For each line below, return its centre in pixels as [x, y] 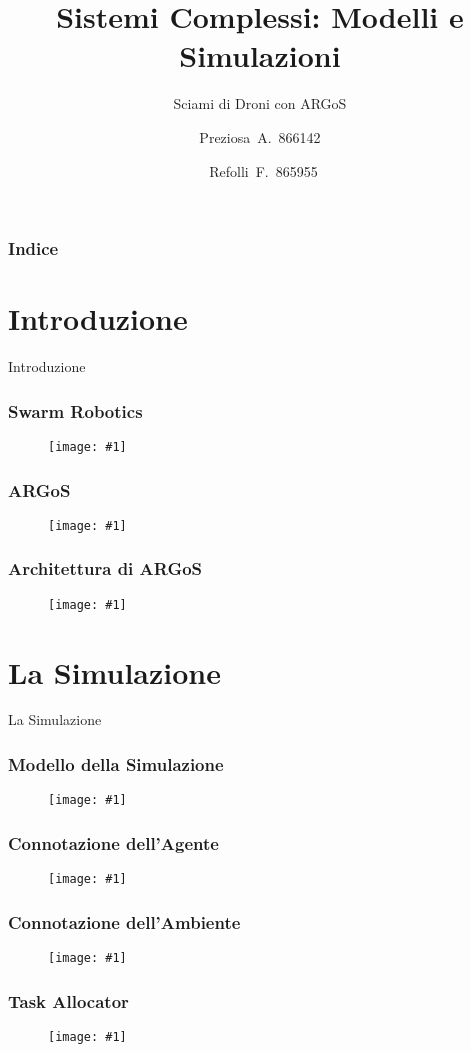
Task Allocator [68, 1000]
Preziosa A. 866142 [260, 136]
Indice [33, 248]
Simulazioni [260, 55]
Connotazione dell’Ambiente [124, 921]
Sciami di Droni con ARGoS [260, 103]
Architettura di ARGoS [105, 568]
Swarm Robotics [75, 410]
